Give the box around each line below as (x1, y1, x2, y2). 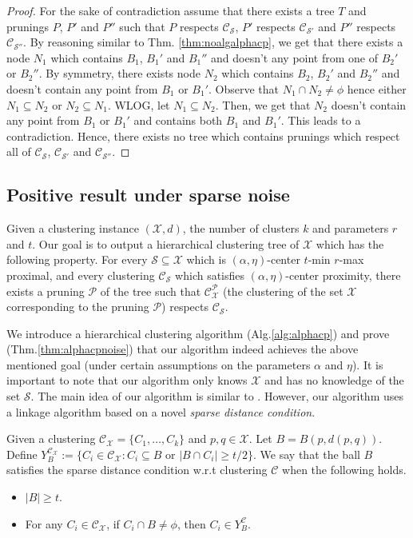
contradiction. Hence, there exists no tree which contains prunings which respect (6, 127, 400, 144)
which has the (316, 235, 384, 252)
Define (6, 445, 38, 462)
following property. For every (6, 251, 148, 268)
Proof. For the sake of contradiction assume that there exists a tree (6, 2, 335, 18)
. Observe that (208, 80, 280, 97)
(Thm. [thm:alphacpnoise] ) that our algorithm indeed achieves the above (6, 341, 359, 357)
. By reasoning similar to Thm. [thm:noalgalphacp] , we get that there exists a (23, 34, 403, 50)
